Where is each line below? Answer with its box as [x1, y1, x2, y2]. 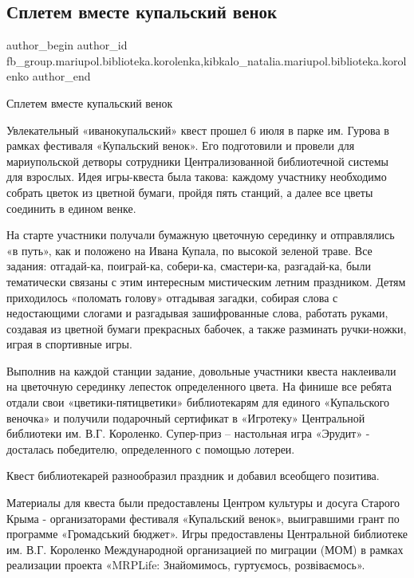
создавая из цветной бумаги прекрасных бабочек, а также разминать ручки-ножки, [6, 320, 407, 336]
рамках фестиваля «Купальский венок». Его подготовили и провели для [6, 137, 355, 154]
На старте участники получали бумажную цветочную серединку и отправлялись [6, 226, 395, 243]
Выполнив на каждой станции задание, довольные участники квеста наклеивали [6, 362, 396, 379]
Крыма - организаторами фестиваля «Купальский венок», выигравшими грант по [6, 509, 400, 526]
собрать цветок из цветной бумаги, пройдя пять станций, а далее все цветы [6, 183, 373, 200]
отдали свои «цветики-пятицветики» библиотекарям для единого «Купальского [6, 394, 390, 411]
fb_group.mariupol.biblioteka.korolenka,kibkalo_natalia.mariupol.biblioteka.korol [6, 52, 407, 69]
